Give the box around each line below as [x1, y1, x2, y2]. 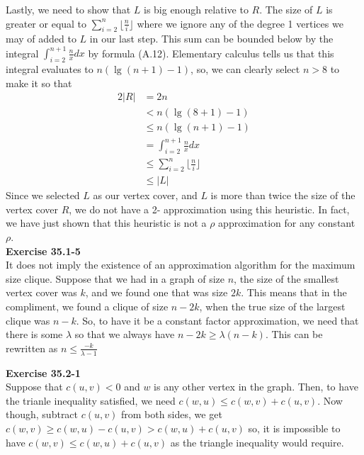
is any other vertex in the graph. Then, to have [154, 379, 358, 394]
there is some [6, 327, 63, 342]
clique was [6, 313, 50, 327]
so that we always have [74, 327, 175, 342]
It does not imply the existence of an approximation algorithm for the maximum [6, 257, 356, 272]
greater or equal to [6, 16, 87, 30]
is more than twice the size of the [210, 188, 356, 203]
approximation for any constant [218, 215, 356, 230]
